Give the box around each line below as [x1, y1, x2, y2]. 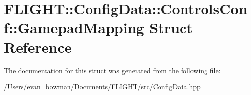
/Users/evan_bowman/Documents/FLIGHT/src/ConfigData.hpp [4, 81, 201, 92]
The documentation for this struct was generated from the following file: [4, 65, 221, 75]
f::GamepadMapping [4, 18, 144, 38]
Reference [4, 37, 72, 57]
